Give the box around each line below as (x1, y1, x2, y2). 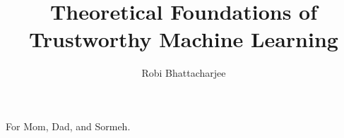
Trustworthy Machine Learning (29, 25, 338, 54)
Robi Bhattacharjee (141, 65, 226, 80)
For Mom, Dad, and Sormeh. (6, 118, 131, 133)
